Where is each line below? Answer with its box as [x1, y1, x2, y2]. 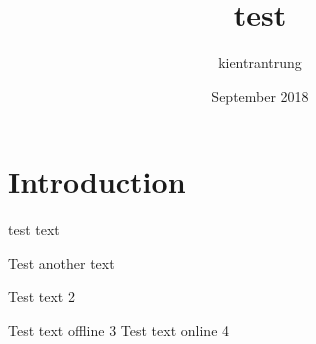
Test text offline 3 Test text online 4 [8, 320, 230, 341]
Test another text [8, 252, 115, 273]
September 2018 [211, 85, 309, 106]
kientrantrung [218, 52, 302, 73]
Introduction [8, 161, 186, 202]
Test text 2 [8, 286, 75, 307]
